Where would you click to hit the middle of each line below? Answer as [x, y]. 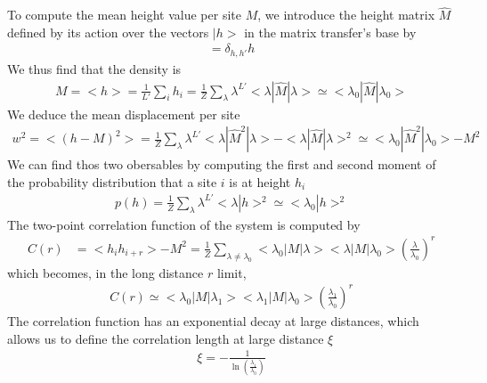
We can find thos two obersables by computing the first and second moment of [222, 164]
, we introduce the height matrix [346, 15]
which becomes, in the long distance [106, 272]
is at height [260, 181]
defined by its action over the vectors [108, 32]
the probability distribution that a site [112, 181]
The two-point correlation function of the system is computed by [184, 224]
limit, [231, 272]
